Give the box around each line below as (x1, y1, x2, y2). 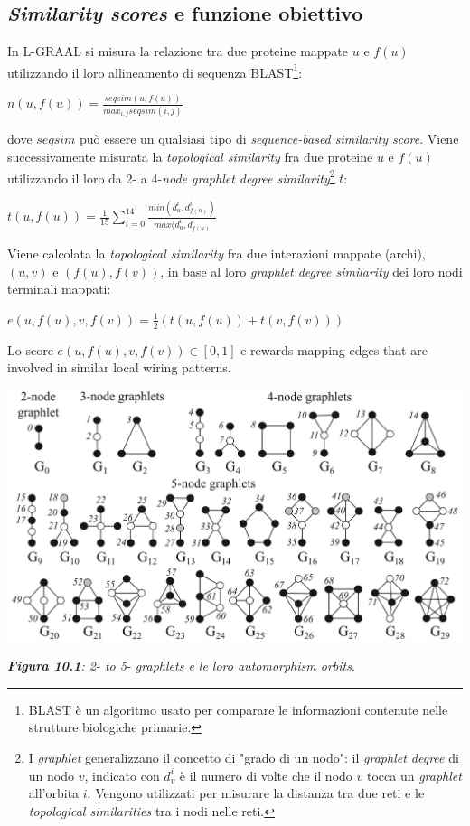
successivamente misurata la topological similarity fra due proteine (7, 146, 373, 165)
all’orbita (28, 784, 80, 803)
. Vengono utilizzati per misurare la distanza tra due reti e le (87, 784, 425, 803)
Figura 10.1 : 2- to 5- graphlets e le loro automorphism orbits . (7, 656, 355, 675)
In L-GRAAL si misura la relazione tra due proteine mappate (7, 42, 349, 61)
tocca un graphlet (366, 765, 462, 784)
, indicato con (84, 765, 160, 784)
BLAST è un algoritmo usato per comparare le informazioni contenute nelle (28, 699, 448, 718)
